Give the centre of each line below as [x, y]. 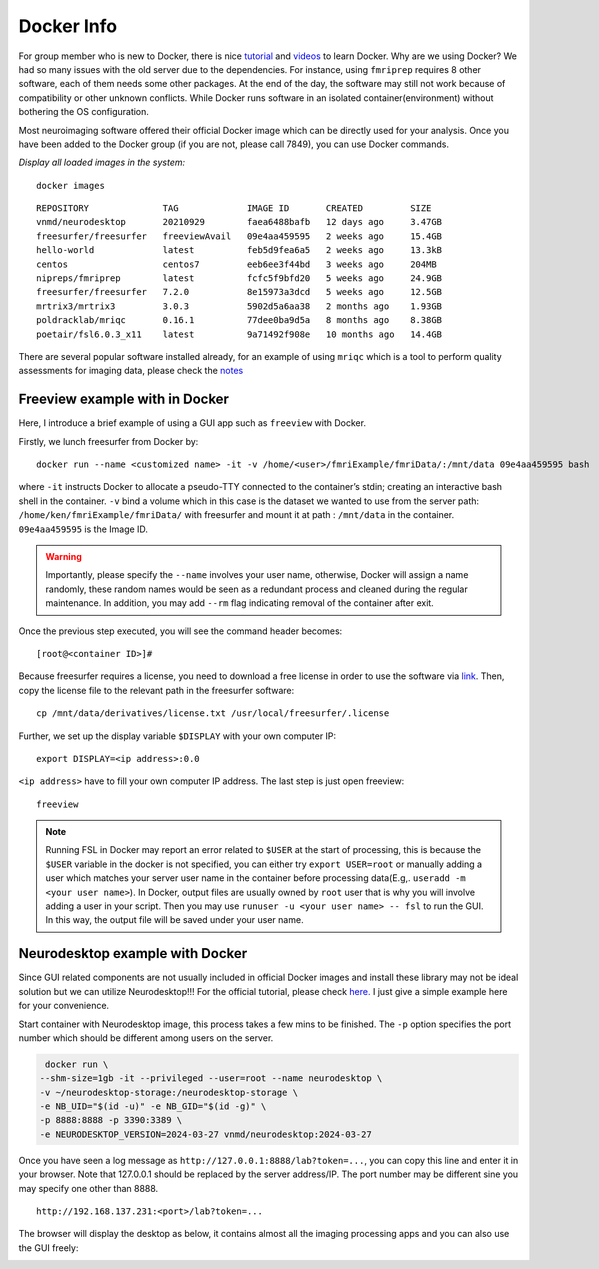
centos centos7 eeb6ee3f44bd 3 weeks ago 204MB [236, 264]
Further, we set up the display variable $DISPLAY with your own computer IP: [177, 736]
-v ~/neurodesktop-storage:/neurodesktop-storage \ [169, 1092]
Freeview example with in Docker [124, 399]
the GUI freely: [48, 1247]
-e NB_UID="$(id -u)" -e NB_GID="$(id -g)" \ [153, 1106]
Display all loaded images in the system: [102, 162]
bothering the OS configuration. [84, 112]
